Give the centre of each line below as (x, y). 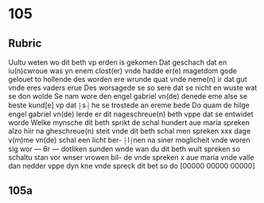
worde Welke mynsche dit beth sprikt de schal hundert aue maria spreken (129, 123)
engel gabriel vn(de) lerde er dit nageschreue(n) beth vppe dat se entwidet (131, 114)
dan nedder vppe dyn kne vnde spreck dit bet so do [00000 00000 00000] (132, 166)
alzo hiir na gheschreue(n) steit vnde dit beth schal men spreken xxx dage (130, 131)
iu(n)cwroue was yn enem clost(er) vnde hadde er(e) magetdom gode (122, 71)
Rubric (25, 43)
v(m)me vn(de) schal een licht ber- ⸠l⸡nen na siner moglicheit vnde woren (129, 140)
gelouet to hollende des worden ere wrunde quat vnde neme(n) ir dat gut (128, 79)
